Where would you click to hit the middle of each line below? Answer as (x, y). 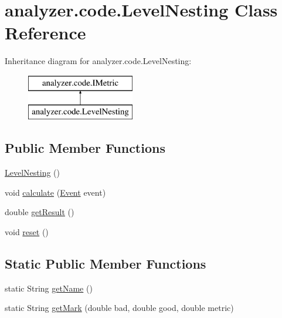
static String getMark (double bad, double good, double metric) (119, 308)
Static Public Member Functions (106, 264)
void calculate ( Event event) (55, 192)
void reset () (27, 232)
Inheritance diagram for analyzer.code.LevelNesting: (98, 61)
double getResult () (40, 212)
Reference (45, 33)
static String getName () (49, 288)
